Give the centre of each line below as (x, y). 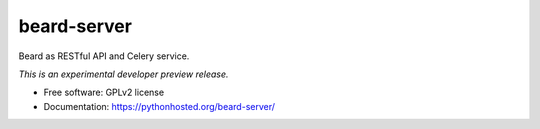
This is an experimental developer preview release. (123, 74)
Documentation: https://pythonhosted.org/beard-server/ (159, 106)
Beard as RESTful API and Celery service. (104, 56)
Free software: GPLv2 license (104, 92)
